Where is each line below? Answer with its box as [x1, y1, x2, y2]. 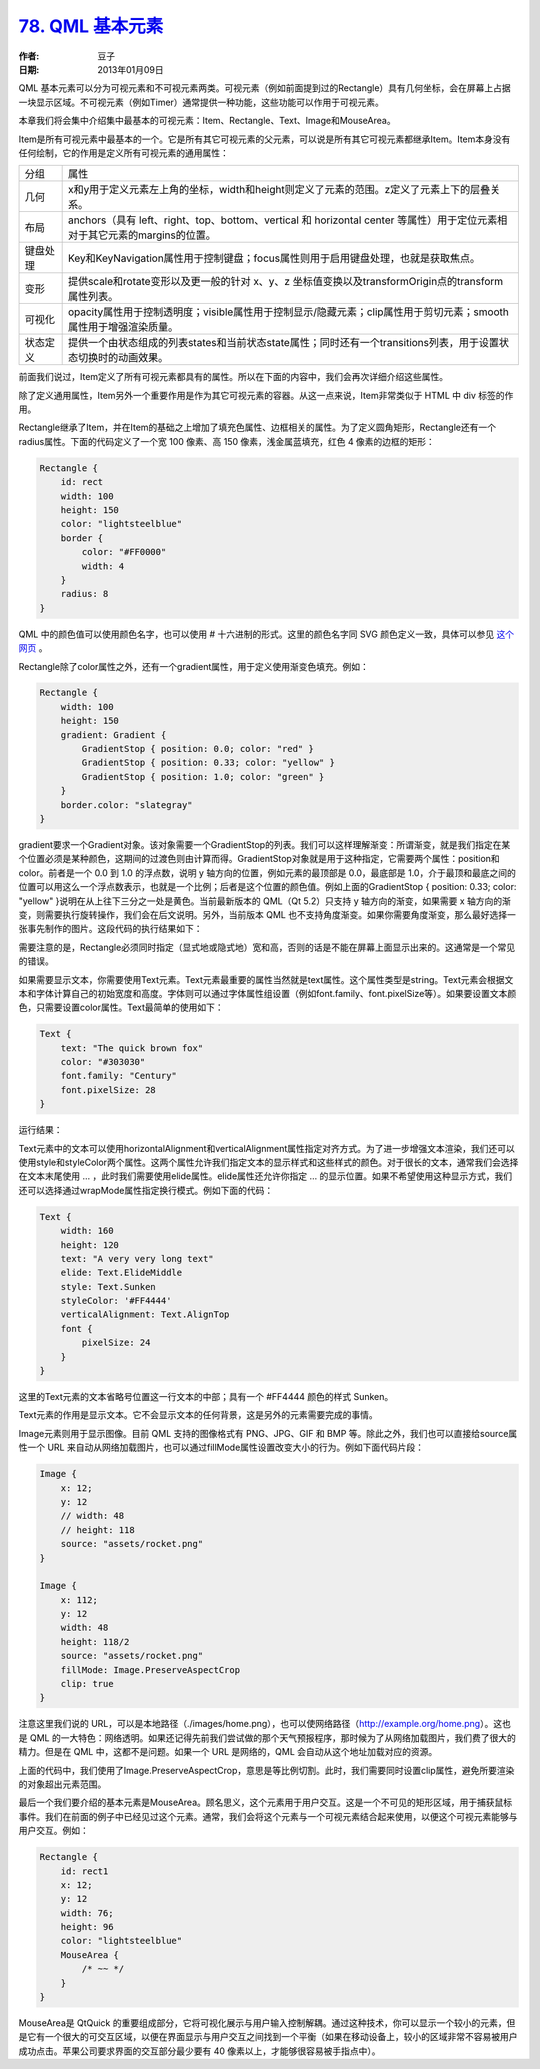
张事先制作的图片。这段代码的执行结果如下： [18, 923, 203, 935]
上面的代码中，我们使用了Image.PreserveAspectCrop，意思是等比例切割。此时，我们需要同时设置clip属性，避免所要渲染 [18, 1764, 515, 1776]
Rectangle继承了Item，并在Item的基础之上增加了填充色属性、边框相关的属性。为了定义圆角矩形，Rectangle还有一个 [18, 421, 497, 434]
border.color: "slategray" [60, 799, 194, 810]
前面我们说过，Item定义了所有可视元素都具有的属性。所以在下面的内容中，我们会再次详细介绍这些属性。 [18, 371, 449, 383]
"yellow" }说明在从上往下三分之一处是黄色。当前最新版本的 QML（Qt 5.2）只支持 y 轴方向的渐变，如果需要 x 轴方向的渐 [18, 895, 512, 907]
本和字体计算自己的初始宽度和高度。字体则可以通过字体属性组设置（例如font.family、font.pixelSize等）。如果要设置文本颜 [18, 987, 517, 999]
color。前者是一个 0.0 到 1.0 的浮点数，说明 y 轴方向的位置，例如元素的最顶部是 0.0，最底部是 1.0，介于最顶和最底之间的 [18, 866, 517, 879]
